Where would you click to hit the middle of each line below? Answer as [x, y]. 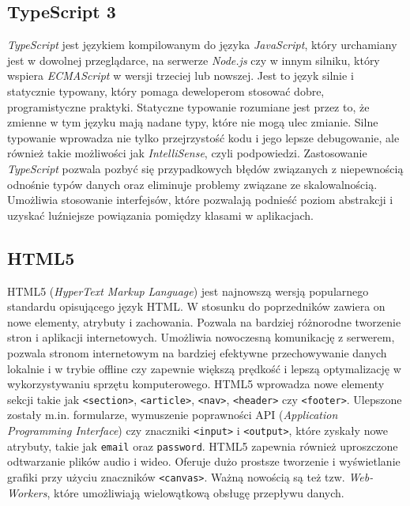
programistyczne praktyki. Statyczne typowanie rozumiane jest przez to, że [188, 106]
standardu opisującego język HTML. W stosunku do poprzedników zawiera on [196, 306]
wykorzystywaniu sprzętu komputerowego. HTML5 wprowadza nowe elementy [196, 384]
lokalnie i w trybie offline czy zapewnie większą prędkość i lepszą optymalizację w [204, 368]
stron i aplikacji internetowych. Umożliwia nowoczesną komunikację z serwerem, [201, 337]
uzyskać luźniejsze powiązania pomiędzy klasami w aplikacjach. [160, 215]
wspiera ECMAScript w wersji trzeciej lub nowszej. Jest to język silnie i [181, 76]
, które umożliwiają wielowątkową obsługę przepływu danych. [196, 492]
